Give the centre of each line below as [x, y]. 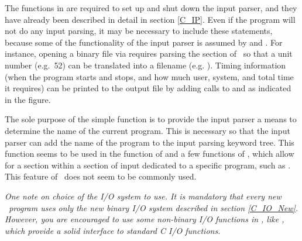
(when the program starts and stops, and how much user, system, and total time [149, 76]
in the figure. [28, 99]
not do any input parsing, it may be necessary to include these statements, [139, 31]
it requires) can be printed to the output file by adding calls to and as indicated [148, 88]
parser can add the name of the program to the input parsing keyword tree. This [150, 142]
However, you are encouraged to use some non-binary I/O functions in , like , [145, 219]
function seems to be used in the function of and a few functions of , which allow [150, 154]
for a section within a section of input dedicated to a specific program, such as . [148, 165]
